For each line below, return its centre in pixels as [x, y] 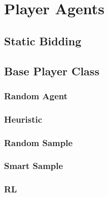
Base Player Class [52, 71]
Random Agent [36, 95]
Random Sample [39, 142]
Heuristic [23, 119]
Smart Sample [34, 166]
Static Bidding [43, 40]
